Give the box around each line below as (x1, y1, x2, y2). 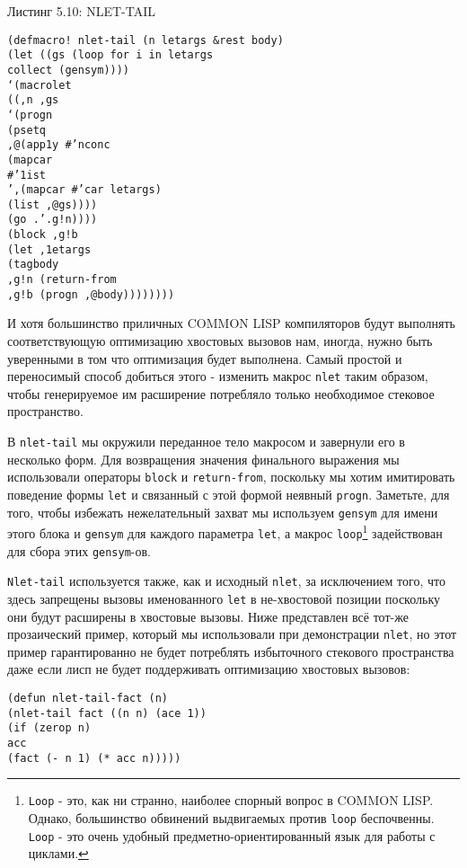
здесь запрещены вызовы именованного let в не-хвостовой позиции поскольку (7, 589, 440, 607)
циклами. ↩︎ (28, 844, 89, 863)
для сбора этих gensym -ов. (7, 541, 152, 560)
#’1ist (7, 168, 46, 182)
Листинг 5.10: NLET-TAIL (7, 2, 155, 20)
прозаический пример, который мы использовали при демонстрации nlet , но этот (7, 624, 457, 643)
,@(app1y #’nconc (7, 138, 110, 152)
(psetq (7, 123, 46, 137)
